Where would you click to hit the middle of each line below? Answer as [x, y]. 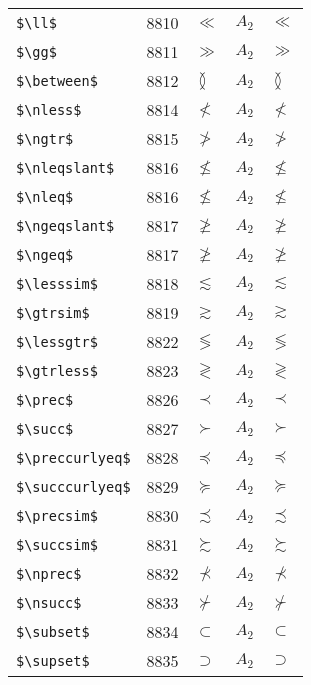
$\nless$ [49, 109]
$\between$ [57, 80]
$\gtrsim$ [53, 312]
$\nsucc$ [49, 602]
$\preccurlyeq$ [73, 457]
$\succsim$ [57, 544]
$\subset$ [53, 631]
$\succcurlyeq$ [73, 486]
